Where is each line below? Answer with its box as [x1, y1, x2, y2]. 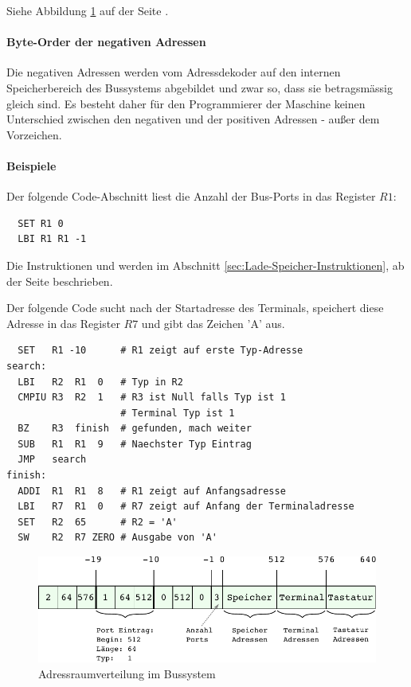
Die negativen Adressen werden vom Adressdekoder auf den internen [6, 64, 341, 80]
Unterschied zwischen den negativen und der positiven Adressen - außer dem [6, 111, 380, 127]
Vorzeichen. [6, 126, 62, 142]
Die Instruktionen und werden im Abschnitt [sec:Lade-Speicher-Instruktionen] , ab [6, 256, 405, 273]
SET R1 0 [18, 217, 64, 229]
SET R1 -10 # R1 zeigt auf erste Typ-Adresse [18, 345, 303, 357]
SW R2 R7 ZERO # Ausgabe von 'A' [18, 532, 217, 544]
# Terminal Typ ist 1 [120, 407, 235, 419]
